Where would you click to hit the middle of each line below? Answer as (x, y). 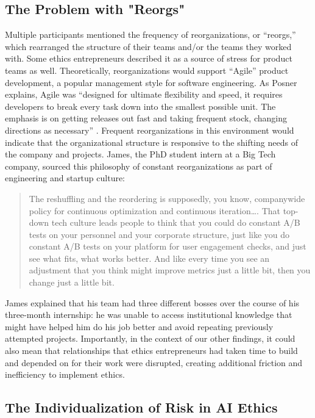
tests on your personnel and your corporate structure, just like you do (159, 234)
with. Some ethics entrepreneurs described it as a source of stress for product (149, 58)
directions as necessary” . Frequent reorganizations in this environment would (150, 130)
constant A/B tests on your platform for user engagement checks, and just (168, 246)
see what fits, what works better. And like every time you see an (149, 258)
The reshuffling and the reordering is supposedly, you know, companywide (167, 198)
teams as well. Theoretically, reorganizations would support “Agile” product (147, 70)
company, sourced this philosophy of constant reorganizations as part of (139, 166)
